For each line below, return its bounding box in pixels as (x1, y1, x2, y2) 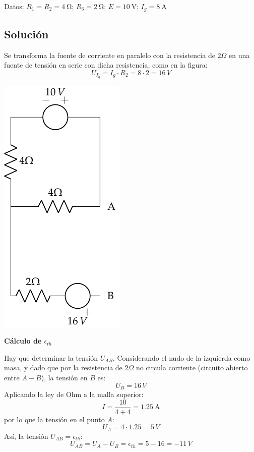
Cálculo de (4, 335, 42, 346)
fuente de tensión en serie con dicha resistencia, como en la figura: (4, 60, 208, 70)
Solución (4, 26, 49, 41)
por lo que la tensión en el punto (4, 414, 105, 424)
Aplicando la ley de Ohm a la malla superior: (4, 389, 144, 400)
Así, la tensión (4, 430, 48, 441)
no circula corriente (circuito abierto (136, 362, 248, 373)
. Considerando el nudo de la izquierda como (112, 352, 250, 363)
